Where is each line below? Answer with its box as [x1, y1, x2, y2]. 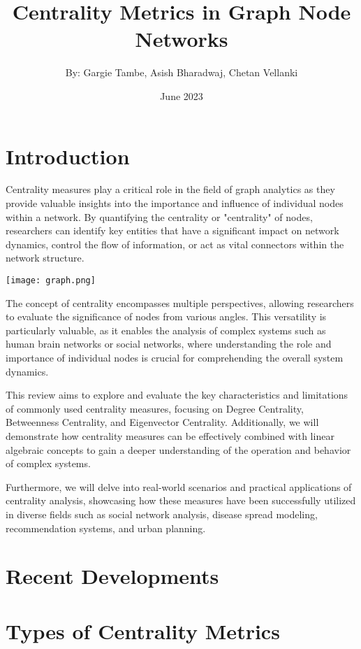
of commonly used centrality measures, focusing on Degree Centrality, [6, 401, 304, 415]
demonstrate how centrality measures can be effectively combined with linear [6, 429, 334, 443]
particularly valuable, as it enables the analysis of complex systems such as [6, 322, 326, 337]
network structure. [6, 250, 84, 265]
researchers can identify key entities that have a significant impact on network [6, 223, 339, 238]
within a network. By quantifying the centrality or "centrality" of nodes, [6, 209, 313, 224]
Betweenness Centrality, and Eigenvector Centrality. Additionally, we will [6, 415, 319, 429]
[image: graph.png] [6, 276, 96, 285]
